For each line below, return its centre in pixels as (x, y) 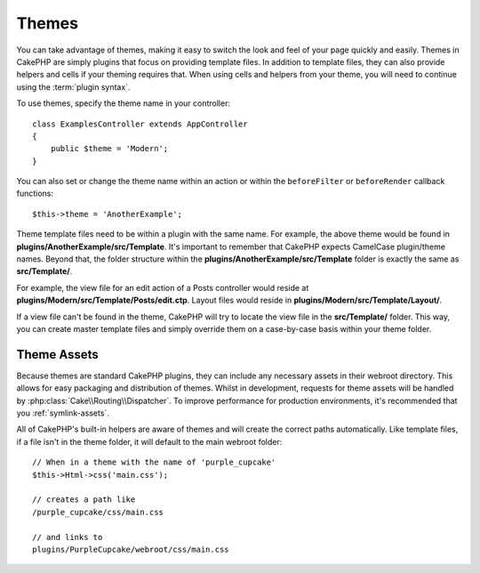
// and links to (68, 537)
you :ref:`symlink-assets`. (63, 413)
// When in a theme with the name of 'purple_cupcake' (154, 462)
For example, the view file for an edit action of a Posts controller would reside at (163, 287)
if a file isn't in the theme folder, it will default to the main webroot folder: (149, 441)
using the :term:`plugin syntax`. (73, 87)
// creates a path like (84, 500)
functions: (35, 194)
